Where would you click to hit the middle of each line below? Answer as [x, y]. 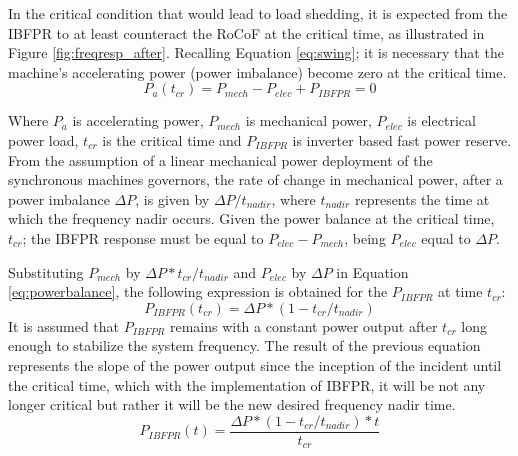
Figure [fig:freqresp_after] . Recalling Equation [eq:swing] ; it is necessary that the [256, 52]
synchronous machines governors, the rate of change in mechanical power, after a [255, 179]
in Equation [372, 271]
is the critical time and [172, 139]
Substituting [46, 271]
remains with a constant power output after [303, 325]
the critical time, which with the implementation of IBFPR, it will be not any [247, 384]
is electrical [441, 120]
